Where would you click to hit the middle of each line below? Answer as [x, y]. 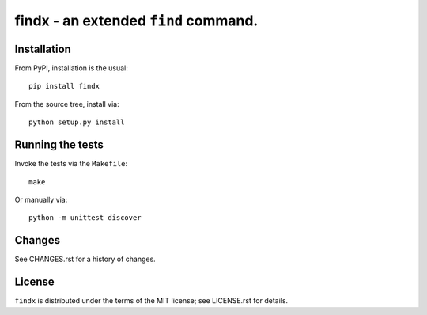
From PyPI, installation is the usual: [71, 68]
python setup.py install [77, 122]
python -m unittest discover [85, 218]
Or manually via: [41, 199]
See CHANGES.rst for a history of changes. [85, 259]
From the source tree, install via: [67, 104]
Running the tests [59, 145]
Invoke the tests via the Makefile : [71, 164]
